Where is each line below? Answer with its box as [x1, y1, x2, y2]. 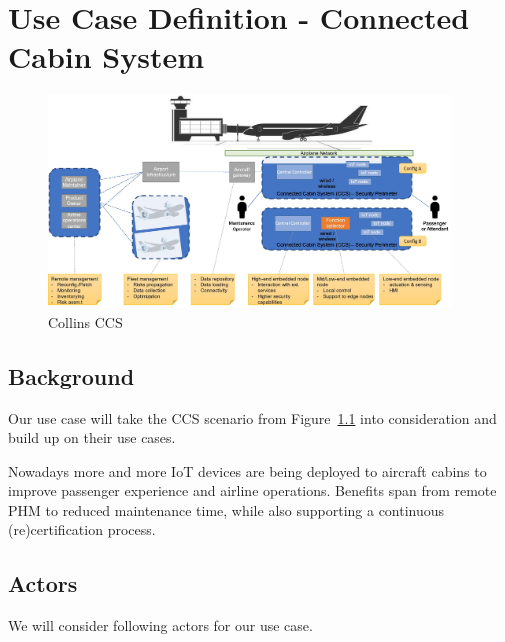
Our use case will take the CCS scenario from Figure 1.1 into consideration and [8, 407, 497, 428]
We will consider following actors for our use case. [8, 615, 313, 636]
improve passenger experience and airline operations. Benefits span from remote [8, 480, 497, 501]
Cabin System [8, 36, 205, 77]
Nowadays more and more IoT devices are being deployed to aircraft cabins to [8, 460, 487, 481]
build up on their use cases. [8, 427, 176, 448]
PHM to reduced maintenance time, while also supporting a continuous [8, 499, 445, 520]
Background [8, 360, 135, 391]
